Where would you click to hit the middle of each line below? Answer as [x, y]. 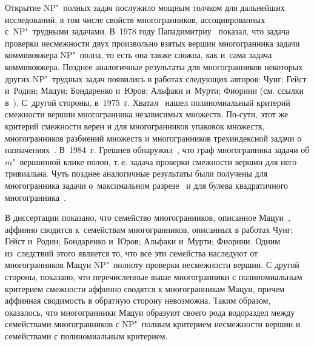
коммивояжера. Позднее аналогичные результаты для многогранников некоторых [154, 66]
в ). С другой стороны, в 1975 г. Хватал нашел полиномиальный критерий [148, 102]
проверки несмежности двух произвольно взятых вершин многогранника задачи [152, 43]
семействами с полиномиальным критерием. [86, 336]
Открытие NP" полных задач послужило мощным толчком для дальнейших [145, 7]
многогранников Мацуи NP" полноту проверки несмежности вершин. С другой [152, 265]
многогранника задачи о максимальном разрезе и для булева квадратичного [147, 185]
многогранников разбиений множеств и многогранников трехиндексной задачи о [153, 138]
